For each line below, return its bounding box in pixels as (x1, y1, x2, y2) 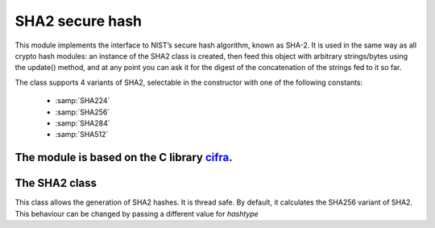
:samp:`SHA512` (55, 130, 109, 139)
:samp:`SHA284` (55, 118, 110, 128)
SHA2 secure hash (14, 12, 143, 30)
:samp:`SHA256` (55, 107, 110, 117)
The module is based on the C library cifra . (14, 151, 233, 164)
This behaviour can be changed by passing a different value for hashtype (14, 209, 259, 218)
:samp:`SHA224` (55, 96, 110, 106)
